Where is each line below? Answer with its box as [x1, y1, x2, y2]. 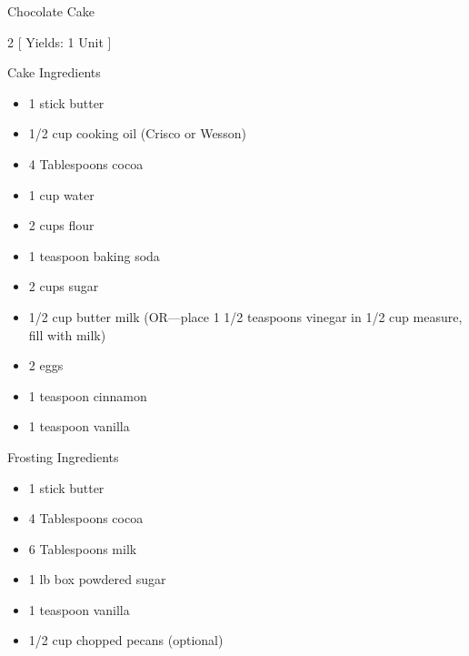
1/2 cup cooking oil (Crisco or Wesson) [28, 124, 246, 143]
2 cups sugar [28, 277, 99, 296]
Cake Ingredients [7, 63, 101, 82]
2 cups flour [28, 216, 95, 235]
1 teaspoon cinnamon [28, 386, 147, 405]
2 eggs [28, 356, 64, 375]
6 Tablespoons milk [28, 539, 137, 558]
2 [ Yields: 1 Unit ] [7, 32, 112, 51]
